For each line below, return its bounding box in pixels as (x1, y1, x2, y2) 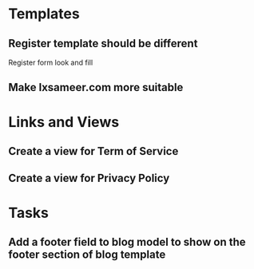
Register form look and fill (8, 57, 93, 67)
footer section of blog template (8, 247, 166, 261)
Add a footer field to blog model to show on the (8, 235, 246, 248)
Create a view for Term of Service (8, 144, 179, 158)
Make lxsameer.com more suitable (8, 81, 184, 94)
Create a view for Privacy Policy (8, 172, 170, 185)
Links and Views (8, 113, 120, 131)
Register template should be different (8, 37, 198, 50)
